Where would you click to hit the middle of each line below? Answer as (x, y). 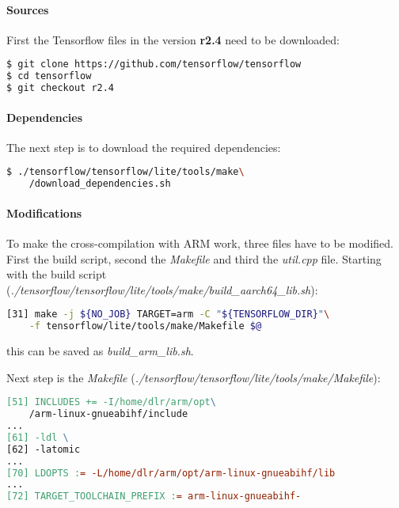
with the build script (57, 274)
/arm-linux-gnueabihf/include (108, 414)
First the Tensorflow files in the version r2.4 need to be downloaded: (173, 39)
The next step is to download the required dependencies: (144, 147)
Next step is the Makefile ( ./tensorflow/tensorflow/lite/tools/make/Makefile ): (194, 377)
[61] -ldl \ (38, 437)
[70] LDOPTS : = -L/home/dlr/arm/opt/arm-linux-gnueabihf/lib (171, 473)
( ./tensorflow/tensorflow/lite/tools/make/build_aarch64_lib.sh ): (162, 289)
